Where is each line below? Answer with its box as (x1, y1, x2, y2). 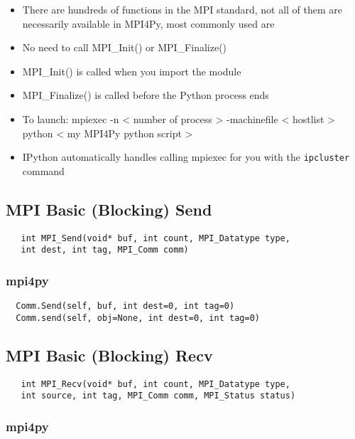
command (22, 163, 65, 178)
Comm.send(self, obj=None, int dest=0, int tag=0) (16, 312, 260, 323)
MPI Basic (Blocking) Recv (6, 344, 213, 366)
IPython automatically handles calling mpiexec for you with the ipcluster (22, 149, 350, 164)
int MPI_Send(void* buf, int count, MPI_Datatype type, (21, 233, 290, 243)
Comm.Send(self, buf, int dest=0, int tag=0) (16, 301, 235, 312)
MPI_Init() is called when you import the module (22, 63, 241, 78)
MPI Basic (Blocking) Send (6, 198, 212, 220)
